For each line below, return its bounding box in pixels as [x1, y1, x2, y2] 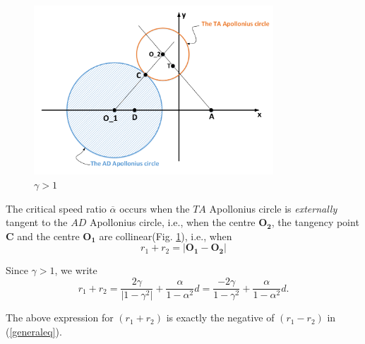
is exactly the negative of [166, 310, 275, 325]
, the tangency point [271, 215, 359, 230]
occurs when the [119, 201, 190, 215]
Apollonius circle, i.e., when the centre [89, 215, 256, 230]
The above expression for [6, 310, 114, 325]
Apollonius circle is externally [209, 201, 337, 215]
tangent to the [6, 215, 68, 230]
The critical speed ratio [6, 201, 107, 215]
